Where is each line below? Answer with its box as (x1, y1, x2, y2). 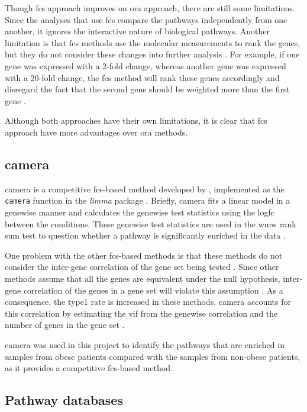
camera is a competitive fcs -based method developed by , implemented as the (5, 182, 285, 195)
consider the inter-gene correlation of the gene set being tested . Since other (5, 260, 279, 273)
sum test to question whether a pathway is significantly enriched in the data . (5, 229, 286, 242)
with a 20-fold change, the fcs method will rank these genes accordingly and (5, 71, 280, 83)
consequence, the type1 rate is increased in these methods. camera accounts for (5, 295, 291, 308)
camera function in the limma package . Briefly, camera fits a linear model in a (5, 194, 290, 207)
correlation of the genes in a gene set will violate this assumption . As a (23, 284, 283, 296)
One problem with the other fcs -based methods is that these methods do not (5, 249, 283, 261)
